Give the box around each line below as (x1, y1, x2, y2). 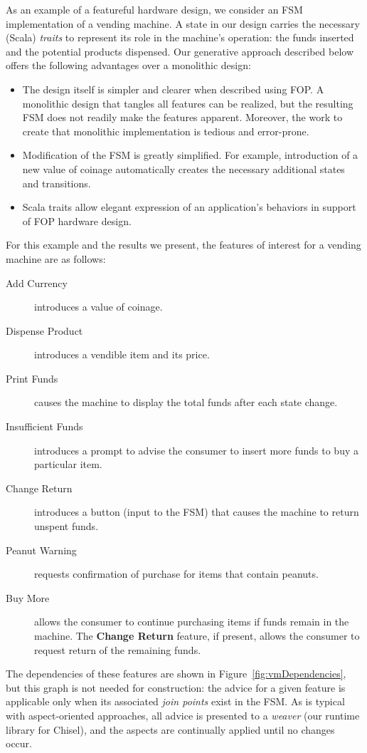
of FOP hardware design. (22, 213, 132, 228)
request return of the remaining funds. (34, 642, 201, 657)
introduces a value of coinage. (34, 299, 163, 314)
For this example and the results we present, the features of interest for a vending (6, 237, 361, 252)
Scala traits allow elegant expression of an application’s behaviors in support (22, 199, 356, 214)
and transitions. (22, 175, 91, 190)
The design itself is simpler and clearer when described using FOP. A (22, 81, 324, 96)
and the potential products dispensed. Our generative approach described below (6, 43, 353, 58)
